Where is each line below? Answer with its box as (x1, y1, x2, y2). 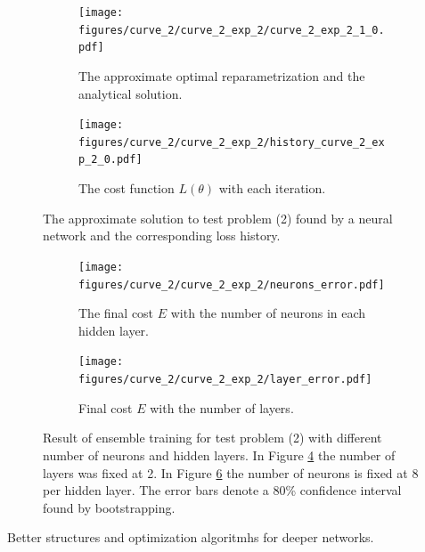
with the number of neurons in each (170, 304, 366, 322)
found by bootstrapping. (43, 498, 176, 516)
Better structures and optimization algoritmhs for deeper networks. (7, 528, 374, 547)
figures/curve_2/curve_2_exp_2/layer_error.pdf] (78, 373, 372, 386)
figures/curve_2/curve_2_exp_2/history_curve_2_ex (78, 135, 385, 149)
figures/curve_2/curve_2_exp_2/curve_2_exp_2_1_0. (78, 23, 385, 37)
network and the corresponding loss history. (43, 226, 281, 245)
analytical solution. (78, 84, 183, 102)
